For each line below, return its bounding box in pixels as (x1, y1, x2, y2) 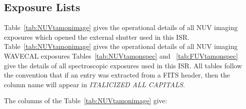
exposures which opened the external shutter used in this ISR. (4, 31, 189, 42)
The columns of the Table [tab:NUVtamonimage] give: (4, 95, 167, 106)
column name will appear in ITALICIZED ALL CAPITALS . (4, 79, 185, 89)
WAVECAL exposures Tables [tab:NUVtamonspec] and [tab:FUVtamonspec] (4, 50, 238, 61)
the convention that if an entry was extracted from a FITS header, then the (4, 70, 230, 80)
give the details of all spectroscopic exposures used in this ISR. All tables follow (4, 60, 242, 70)
